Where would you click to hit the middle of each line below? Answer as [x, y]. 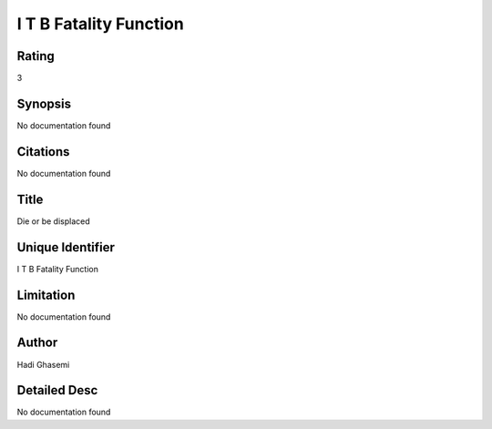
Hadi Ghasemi [43, 364]
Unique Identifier [66, 247]
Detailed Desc [57, 390]
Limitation [46, 295]
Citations [43, 152]
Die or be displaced [53, 221]
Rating [36, 56]
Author [37, 343]
